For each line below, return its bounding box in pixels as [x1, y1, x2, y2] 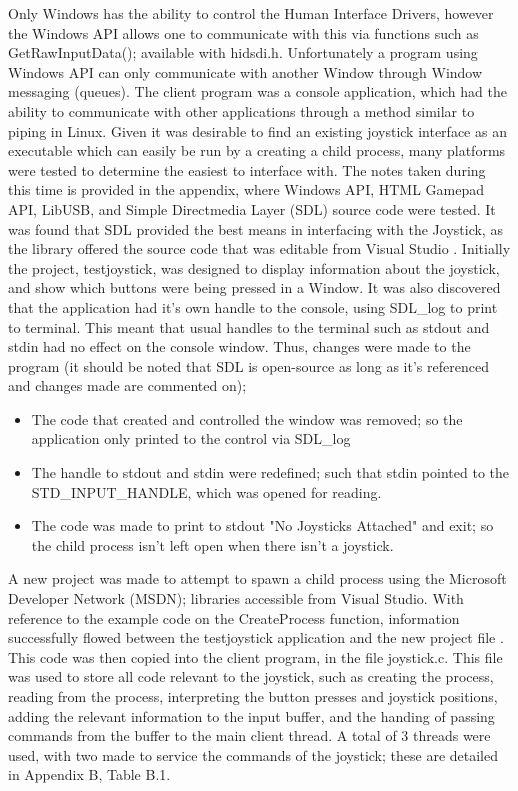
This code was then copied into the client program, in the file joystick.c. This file [8, 646, 503, 667]
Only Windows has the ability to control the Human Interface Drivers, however [8, 3, 494, 23]
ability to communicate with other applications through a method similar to [8, 100, 475, 121]
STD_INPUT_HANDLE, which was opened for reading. [31, 481, 382, 502]
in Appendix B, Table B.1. [8, 764, 171, 785]
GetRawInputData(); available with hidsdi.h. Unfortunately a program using [8, 42, 478, 63]
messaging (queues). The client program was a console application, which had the [8, 81, 507, 102]
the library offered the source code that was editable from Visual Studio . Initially [8, 238, 511, 259]
